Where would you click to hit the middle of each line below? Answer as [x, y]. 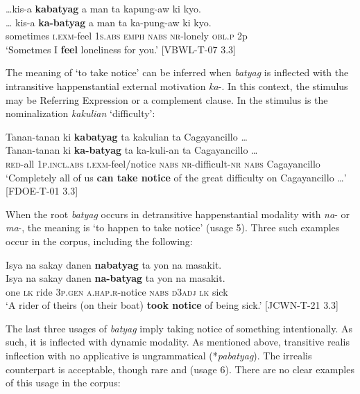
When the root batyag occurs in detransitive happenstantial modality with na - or [178, 214]
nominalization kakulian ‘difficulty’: [80, 113]
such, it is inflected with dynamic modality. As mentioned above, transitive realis [178, 342]
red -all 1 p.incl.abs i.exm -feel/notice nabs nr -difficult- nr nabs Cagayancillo [163, 163]
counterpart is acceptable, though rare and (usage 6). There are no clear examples [180, 369]
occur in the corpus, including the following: [99, 241]
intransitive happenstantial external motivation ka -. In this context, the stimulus [177, 86]
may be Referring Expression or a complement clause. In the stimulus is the [167, 99]
